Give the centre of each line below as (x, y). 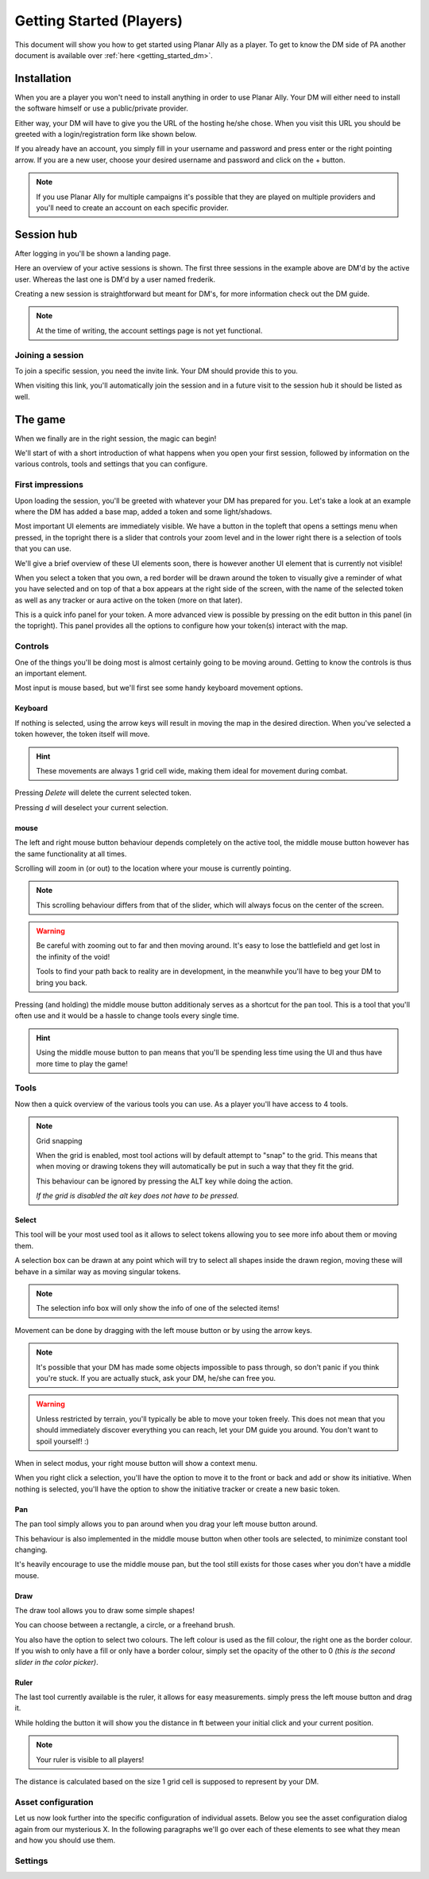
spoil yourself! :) (62, 1441)
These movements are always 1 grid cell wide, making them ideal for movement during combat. (192, 770)
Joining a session (49, 355)
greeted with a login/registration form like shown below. (106, 134)
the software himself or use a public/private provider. (101, 108)
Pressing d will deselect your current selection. (91, 807)
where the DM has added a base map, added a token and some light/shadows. (143, 511)
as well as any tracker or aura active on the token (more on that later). (129, 600)
